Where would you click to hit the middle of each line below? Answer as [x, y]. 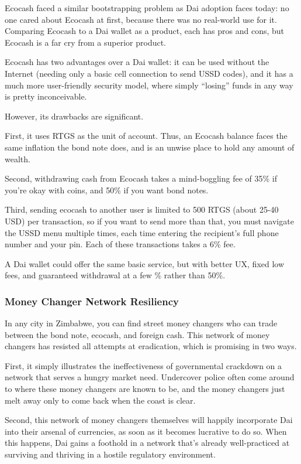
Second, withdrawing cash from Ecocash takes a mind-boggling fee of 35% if [141, 178]
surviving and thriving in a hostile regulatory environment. [110, 454]
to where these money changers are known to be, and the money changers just [145, 389]
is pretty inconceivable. [46, 96]
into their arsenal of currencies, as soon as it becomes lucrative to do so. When [146, 431]
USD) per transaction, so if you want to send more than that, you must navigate [149, 221]
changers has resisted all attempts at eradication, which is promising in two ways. [151, 346]
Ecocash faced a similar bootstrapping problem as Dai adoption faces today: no [147, 8]
